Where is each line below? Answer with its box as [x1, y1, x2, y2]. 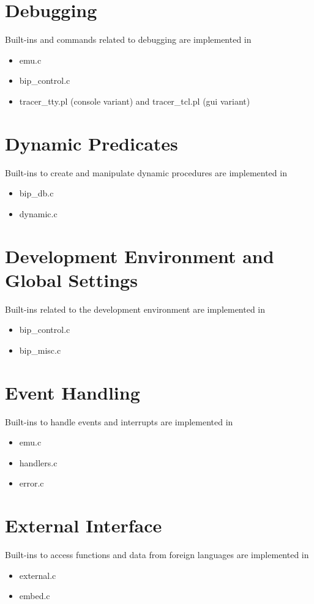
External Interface [5, 513, 162, 538]
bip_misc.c [19, 343, 61, 356]
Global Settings [5, 267, 138, 292]
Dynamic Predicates [5, 130, 178, 155]
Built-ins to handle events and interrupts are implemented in [5, 415, 233, 428]
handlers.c [19, 456, 58, 469]
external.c [19, 569, 56, 581]
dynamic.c [19, 207, 58, 220]
